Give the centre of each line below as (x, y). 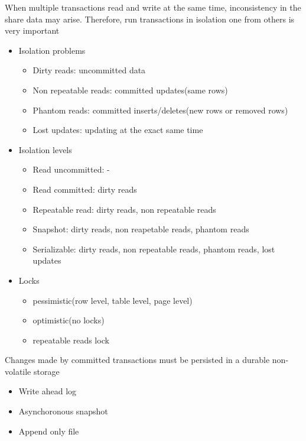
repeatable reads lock (71, 340)
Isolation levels (45, 149)
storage (46, 371)
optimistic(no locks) (69, 320)
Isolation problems (52, 50)
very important (32, 30)
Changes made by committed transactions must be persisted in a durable (137, 360)
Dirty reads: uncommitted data (89, 70)
